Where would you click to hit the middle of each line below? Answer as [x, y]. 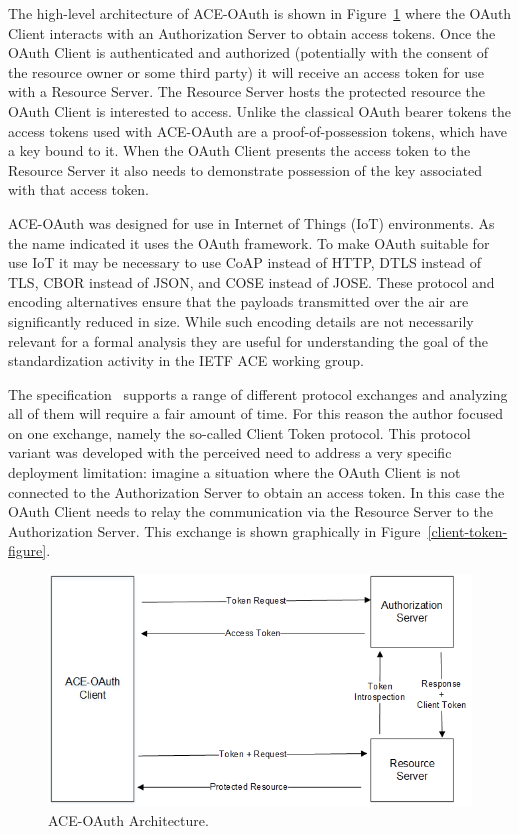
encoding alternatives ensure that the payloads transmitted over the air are [238, 301]
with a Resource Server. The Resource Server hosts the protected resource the [247, 91]
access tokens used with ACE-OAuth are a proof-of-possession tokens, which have [258, 130]
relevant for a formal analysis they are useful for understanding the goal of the [248, 340]
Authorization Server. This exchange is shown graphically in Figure [214, 530]
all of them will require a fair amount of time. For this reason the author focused [255, 413]
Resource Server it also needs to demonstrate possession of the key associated [245, 169]
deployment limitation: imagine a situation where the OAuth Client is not [234, 472]
